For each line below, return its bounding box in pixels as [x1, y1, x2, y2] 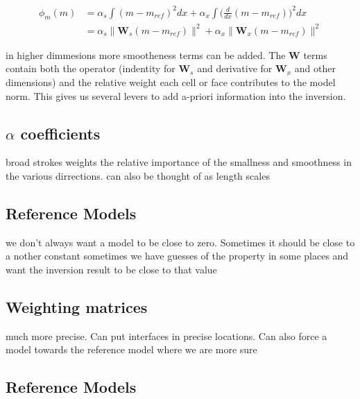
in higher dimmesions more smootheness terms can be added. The [6, 47, 286, 62]
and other [294, 61, 336, 76]
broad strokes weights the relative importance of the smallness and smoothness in [6, 155, 352, 169]
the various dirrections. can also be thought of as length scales [6, 169, 270, 183]
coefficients [20, 122, 101, 144]
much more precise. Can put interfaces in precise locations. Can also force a [6, 328, 327, 343]
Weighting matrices [6, 296, 148, 317]
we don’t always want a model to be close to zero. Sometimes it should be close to [6, 235, 355, 249]
